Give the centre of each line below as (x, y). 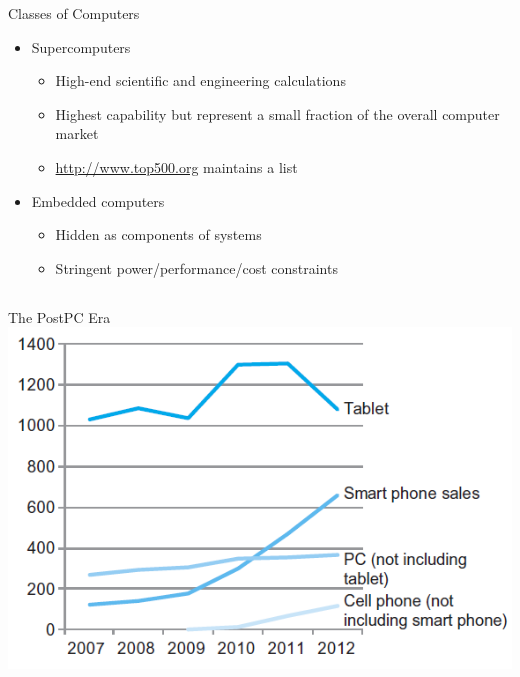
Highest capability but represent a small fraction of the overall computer (277, 113)
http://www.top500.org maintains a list (176, 166)
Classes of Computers (74, 13)
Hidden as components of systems (158, 234)
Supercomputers (81, 46)
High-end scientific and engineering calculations (200, 80)
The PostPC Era (59, 316)
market (77, 133)
